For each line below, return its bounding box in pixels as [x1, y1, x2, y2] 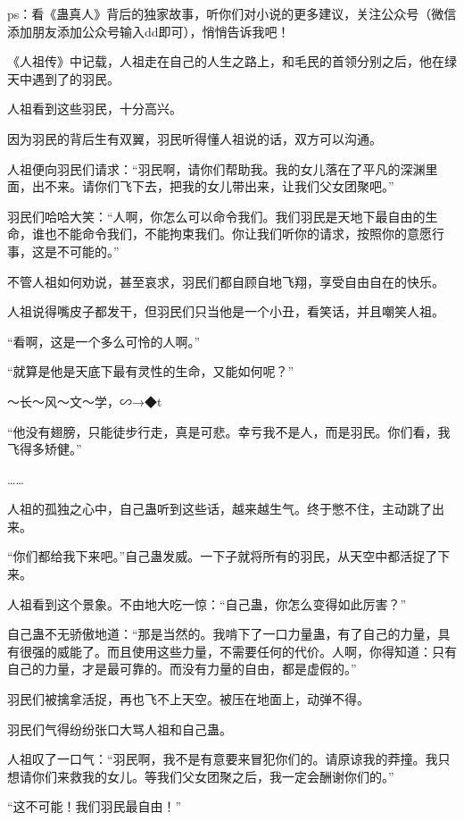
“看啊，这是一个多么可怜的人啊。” [7, 331, 201, 350]
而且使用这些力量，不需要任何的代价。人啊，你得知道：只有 [106, 641, 457, 660]
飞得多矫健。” [7, 440, 82, 458]
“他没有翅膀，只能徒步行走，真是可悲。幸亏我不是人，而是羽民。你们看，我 [7, 422, 451, 440]
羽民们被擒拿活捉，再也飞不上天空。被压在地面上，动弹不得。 [7, 690, 369, 708]
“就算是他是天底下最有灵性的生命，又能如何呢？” [7, 362, 294, 381]
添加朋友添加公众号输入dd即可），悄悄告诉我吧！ [7, 21, 290, 40]
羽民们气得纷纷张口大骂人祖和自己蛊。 [7, 719, 232, 738]
